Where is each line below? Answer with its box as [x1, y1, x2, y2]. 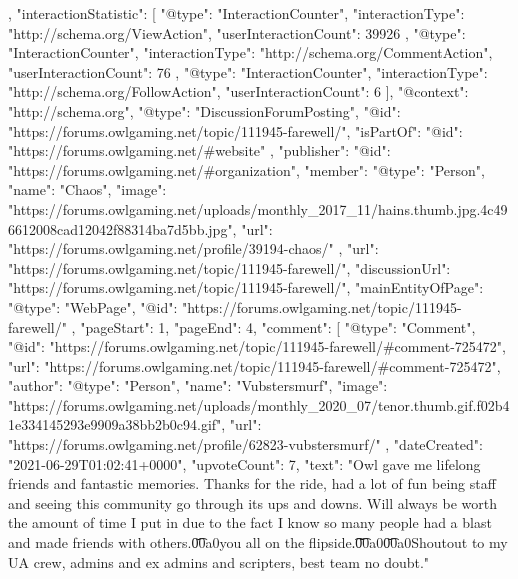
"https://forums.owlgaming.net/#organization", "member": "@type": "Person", [8, 159, 485, 180]
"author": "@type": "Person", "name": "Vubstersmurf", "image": [8, 375, 388, 396]
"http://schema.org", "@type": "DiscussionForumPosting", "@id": [8, 100, 401, 121]
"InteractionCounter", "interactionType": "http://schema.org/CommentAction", [8, 42, 493, 63]
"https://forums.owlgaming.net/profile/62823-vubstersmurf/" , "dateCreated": [8, 434, 483, 455]
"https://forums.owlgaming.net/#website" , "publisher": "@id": [8, 140, 391, 161]
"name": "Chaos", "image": [8, 179, 167, 200]
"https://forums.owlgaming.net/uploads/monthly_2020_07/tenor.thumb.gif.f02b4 [8, 394, 510, 415]
